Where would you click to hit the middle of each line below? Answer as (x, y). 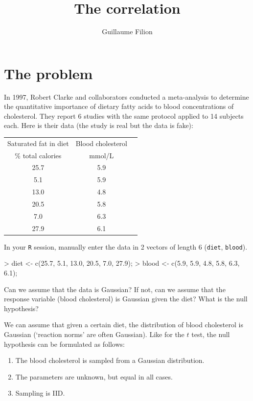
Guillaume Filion (127, 32)
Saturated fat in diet (38, 143)
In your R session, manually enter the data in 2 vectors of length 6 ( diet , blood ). (126, 246)
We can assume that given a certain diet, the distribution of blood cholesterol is (124, 325)
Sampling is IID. (40, 393)
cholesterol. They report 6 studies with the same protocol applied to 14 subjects (124, 116)
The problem (48, 73)
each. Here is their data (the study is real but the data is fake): (99, 125)
